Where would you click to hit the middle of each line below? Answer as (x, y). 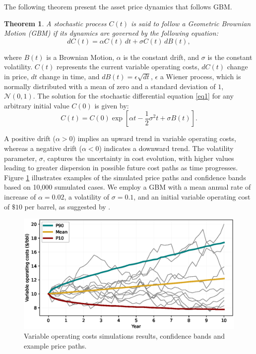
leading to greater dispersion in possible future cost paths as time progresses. (121, 168)
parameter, (21, 158)
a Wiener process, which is (200, 76)
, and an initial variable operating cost (192, 196)
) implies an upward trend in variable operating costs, (154, 138)
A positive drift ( (30, 138)
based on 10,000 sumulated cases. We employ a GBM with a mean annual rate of (128, 187)
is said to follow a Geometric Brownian (191, 23)
